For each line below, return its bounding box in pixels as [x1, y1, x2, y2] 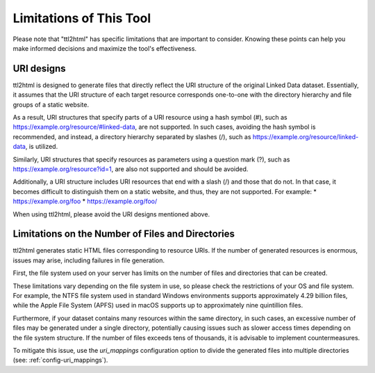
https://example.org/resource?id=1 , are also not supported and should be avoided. [12, 164, 249, 173]
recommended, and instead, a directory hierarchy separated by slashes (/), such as [12, 132, 251, 141]
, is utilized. [25, 143, 58, 151]
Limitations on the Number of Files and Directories [12, 228, 235, 240]
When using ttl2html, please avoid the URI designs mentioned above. [12, 209, 210, 219]
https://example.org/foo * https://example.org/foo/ [12, 197, 158, 205]
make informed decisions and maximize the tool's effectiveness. [12, 44, 197, 52]
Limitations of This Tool [12, 10, 151, 26]
